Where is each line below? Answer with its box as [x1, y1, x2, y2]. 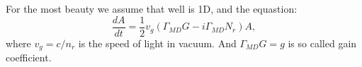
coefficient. [6, 50, 52, 65]
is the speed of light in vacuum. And [78, 35, 237, 50]
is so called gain [288, 35, 357, 50]
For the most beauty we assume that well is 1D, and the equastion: [6, 1, 298, 16]
